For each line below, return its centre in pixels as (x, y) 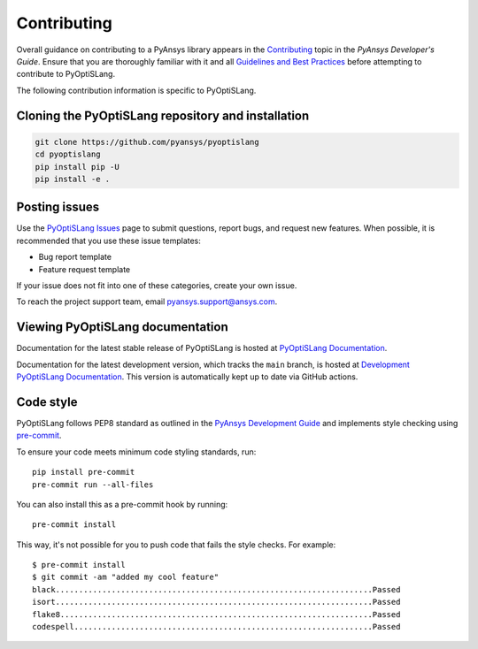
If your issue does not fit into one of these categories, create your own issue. (157, 285)
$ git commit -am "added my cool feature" (126, 577)
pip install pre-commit (84, 472)
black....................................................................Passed (216, 589)
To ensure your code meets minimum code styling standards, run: (136, 452)
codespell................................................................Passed (216, 627)
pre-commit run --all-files (93, 485)
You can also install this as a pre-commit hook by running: (122, 504)
